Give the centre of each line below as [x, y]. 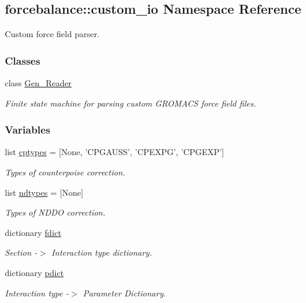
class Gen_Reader [38, 83]
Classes [22, 60]
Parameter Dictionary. [124, 293]
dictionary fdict [33, 232]
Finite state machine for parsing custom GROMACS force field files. [130, 103]
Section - [21, 252]
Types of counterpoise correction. [65, 172]
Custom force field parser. [52, 34]
